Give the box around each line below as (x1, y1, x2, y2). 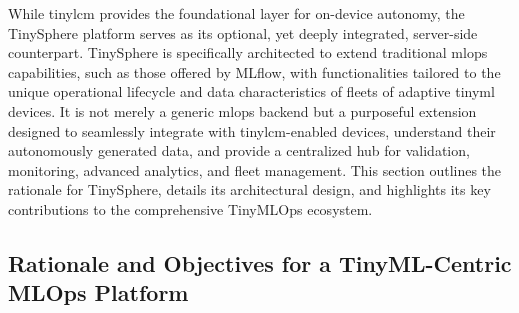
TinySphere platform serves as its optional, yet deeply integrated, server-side (8, 22, 478, 43)
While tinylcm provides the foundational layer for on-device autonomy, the (8, 3, 465, 23)
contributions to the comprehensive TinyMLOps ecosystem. (8, 198, 373, 219)
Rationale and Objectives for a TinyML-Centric (8, 247, 512, 278)
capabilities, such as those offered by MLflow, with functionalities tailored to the (8, 61, 501, 82)
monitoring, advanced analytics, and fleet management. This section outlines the (8, 159, 502, 180)
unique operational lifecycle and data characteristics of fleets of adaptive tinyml (8, 81, 495, 102)
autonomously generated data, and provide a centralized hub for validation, (8, 140, 470, 161)
